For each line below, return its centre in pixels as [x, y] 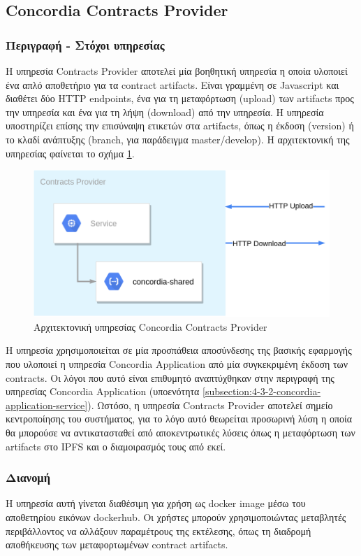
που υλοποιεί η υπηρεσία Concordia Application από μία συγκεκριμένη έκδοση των [177, 364]
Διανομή [28, 477]
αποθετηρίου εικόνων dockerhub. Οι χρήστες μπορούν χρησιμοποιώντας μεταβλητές [176, 517]
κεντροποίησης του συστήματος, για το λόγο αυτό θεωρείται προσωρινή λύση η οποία [179, 419]
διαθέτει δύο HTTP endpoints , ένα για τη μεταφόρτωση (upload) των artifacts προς [180, 98]
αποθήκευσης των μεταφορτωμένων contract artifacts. [117, 544]
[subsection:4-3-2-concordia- [262, 391]
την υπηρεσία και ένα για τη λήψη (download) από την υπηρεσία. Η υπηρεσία [165, 112]
